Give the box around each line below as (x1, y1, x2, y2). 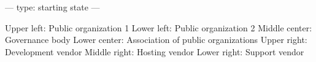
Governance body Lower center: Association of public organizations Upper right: (5, 33, 307, 46)
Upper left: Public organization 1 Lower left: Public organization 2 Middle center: (5, 21, 312, 34)
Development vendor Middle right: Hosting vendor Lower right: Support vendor (5, 45, 304, 58)
